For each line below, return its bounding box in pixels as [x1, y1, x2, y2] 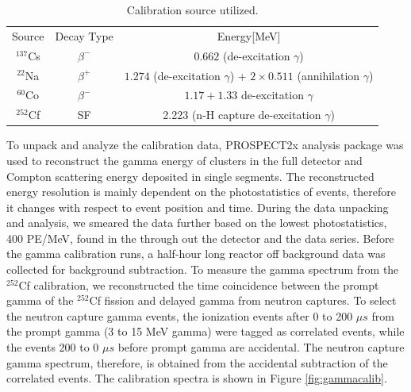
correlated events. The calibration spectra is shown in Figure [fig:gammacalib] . [6, 370, 387, 386]
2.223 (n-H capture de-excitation [163, 106, 321, 123]
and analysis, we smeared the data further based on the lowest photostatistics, [6, 214, 387, 231]
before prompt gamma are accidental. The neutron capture [117, 339, 405, 355]
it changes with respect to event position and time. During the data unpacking [6, 198, 389, 215]
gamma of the [6, 292, 74, 309]
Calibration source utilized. [126, 2, 259, 17]
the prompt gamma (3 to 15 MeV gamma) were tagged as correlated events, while [6, 323, 405, 340]
